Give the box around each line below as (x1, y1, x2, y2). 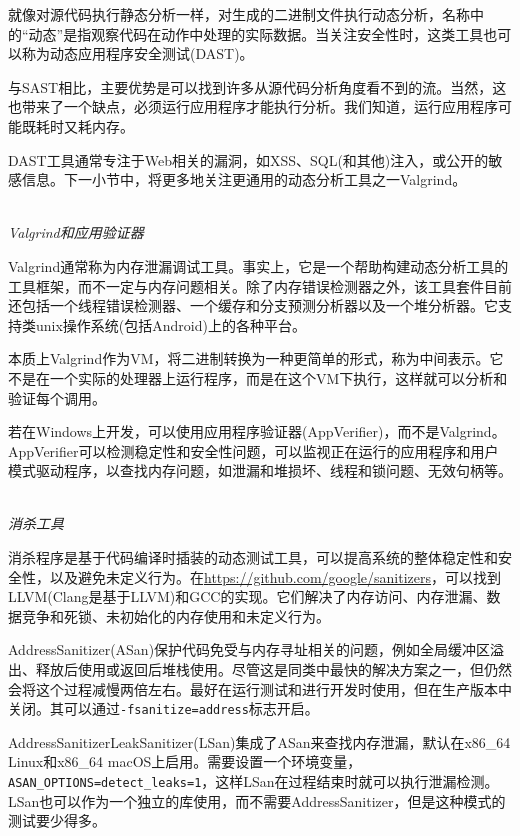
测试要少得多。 (8, 810, 106, 831)
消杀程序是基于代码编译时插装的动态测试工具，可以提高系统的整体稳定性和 (8, 547, 498, 568)
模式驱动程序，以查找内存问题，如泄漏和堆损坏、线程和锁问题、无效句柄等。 (8, 460, 512, 481)
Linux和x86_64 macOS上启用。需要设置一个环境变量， (8, 751, 362, 772)
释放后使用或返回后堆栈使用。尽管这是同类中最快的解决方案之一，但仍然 (35, 659, 512, 680)
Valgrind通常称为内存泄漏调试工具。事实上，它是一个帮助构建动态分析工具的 (8, 255, 509, 276)
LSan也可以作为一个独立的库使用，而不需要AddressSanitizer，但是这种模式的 (8, 790, 506, 811)
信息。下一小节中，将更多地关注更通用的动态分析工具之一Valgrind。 (21, 169, 467, 190)
